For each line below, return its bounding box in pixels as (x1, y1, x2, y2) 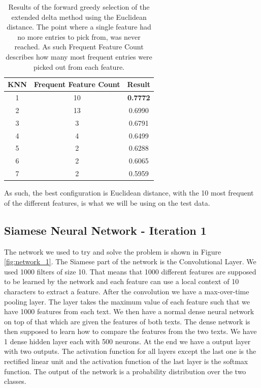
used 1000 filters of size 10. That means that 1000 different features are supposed (4, 266, 256, 276)
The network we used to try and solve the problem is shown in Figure (4, 246, 221, 257)
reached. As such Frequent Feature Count (14, 41, 144, 52)
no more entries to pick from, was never (17, 31, 141, 42)
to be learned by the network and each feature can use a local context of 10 (4, 276, 239, 287)
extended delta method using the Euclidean (11, 11, 147, 22)
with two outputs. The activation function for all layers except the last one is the (4, 346, 256, 356)
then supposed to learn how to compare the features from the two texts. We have (4, 326, 257, 337)
